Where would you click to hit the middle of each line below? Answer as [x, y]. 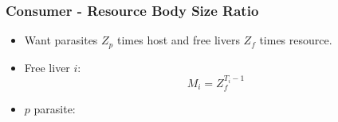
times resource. [296, 40]
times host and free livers [178, 40]
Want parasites [61, 40]
